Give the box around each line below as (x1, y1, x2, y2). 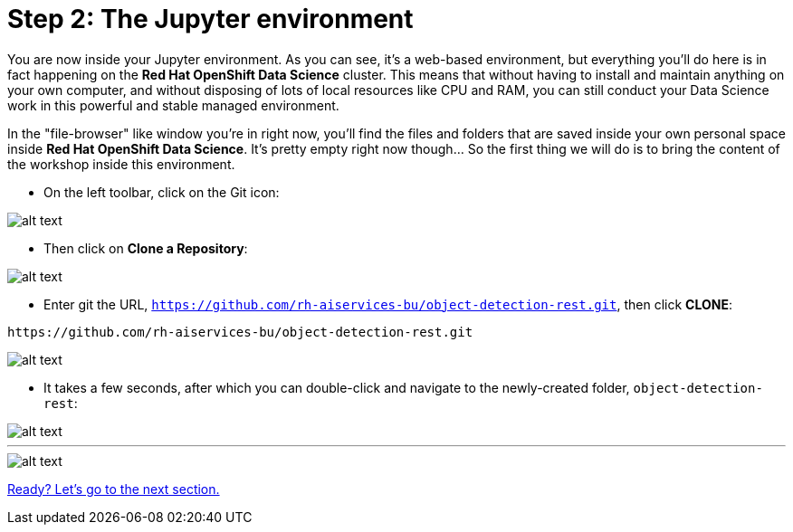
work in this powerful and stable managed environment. (7, 97, 339, 113)
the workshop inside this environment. (7, 156, 235, 172)
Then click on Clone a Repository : (43, 240, 248, 256)
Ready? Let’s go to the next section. (7, 480, 220, 497)
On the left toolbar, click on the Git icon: (43, 184, 280, 200)
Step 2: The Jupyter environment (7, 4, 414, 34)
